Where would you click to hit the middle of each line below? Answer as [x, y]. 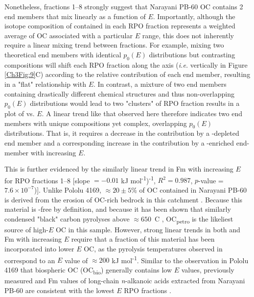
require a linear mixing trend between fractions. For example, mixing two [114, 45]
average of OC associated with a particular [69, 35]
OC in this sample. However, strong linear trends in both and [148, 229]
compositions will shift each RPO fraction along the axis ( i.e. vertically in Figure [126, 64]
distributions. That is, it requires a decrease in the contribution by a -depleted [122, 133]
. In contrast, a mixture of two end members [160, 84]
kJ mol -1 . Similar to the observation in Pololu [180, 259]
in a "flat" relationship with [45, 84]
